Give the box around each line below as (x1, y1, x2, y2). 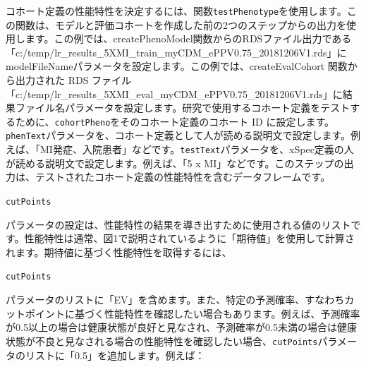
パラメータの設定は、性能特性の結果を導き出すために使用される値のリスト (6, 217, 351, 231)
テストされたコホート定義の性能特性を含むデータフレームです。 (35, 169, 331, 184)
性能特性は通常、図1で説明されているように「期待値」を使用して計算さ (24, 231, 355, 246)
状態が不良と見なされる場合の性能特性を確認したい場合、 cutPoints (6, 333, 318, 348)
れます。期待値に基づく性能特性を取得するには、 (6, 244, 232, 259)
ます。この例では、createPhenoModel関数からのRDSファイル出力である (25, 31, 352, 46)
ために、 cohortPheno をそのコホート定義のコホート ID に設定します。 (15, 114, 335, 128)
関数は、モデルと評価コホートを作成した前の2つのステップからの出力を (15, 17, 346, 32)
